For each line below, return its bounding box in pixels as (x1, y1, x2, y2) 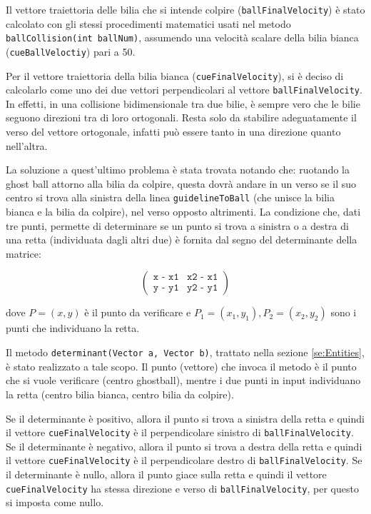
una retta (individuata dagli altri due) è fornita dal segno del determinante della (6, 232, 357, 247)
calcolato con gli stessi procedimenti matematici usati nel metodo (6, 16, 291, 31)
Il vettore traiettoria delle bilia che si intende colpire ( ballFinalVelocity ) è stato (6, 2, 365, 16)
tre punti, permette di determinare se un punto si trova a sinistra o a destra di (6, 218, 349, 233)
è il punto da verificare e (84, 305, 191, 320)
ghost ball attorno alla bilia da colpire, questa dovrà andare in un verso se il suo (6, 176, 356, 191)
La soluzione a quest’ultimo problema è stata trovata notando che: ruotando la (6, 162, 350, 177)
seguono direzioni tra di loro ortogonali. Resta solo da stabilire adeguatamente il (6, 110, 357, 125)
